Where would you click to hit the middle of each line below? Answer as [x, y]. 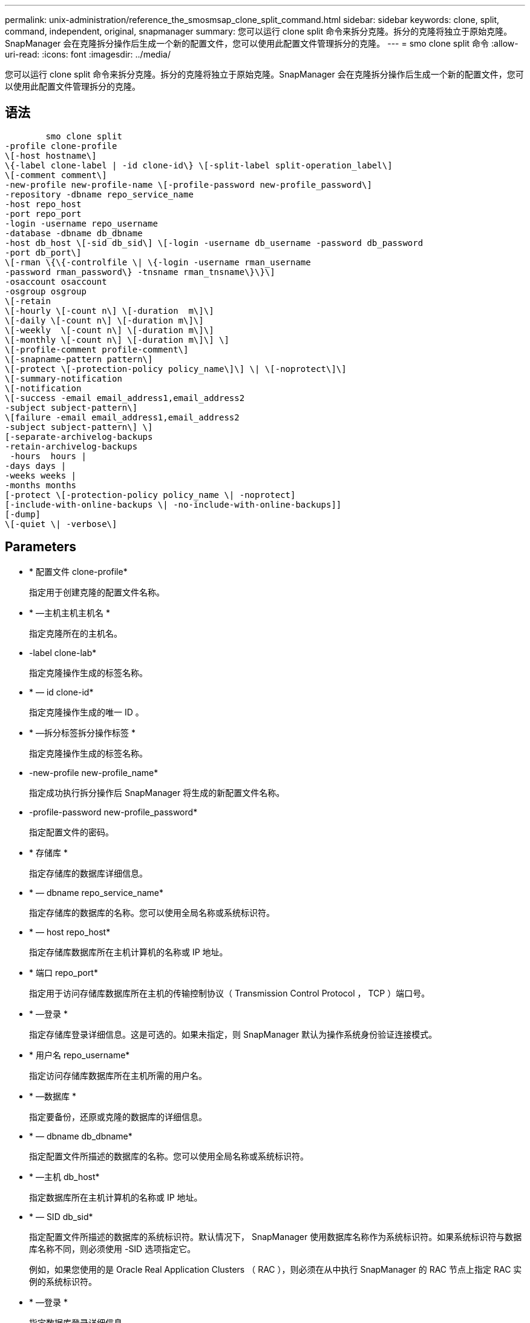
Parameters [41, 547]
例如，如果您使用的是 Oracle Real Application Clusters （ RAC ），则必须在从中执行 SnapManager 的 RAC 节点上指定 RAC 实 [276, 1269]
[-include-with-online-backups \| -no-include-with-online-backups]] [173, 504]
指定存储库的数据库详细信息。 [88, 873]
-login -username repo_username [81, 223]
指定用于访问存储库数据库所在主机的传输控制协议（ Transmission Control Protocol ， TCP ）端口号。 [230, 993]
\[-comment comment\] [56, 175]
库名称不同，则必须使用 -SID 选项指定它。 [113, 1248]
